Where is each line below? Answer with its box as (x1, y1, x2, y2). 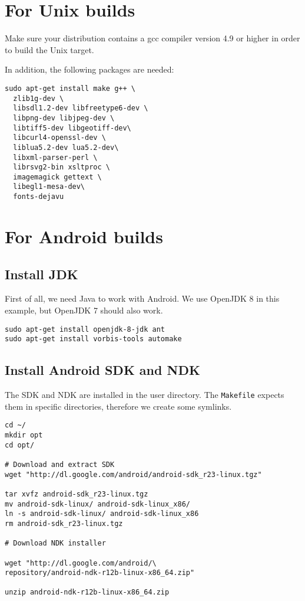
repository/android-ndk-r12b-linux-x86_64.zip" (5, 569, 195, 577)
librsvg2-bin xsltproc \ (13, 163, 110, 172)
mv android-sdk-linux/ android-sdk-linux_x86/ (5, 499, 190, 508)
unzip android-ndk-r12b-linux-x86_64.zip (5, 588, 170, 597)
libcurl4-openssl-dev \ (13, 133, 106, 142)
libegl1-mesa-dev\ (13, 182, 85, 191)
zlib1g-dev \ (13, 94, 64, 103)
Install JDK (5, 264, 78, 283)
